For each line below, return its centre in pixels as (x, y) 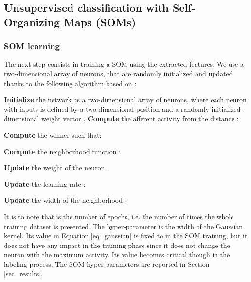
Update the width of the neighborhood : (65, 200)
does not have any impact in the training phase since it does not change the (117, 245)
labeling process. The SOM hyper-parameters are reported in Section (107, 264)
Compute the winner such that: (53, 134)
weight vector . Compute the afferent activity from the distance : (140, 118)
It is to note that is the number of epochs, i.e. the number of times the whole (119, 216)
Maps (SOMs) (100, 22)
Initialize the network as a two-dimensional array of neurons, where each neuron (125, 99)
